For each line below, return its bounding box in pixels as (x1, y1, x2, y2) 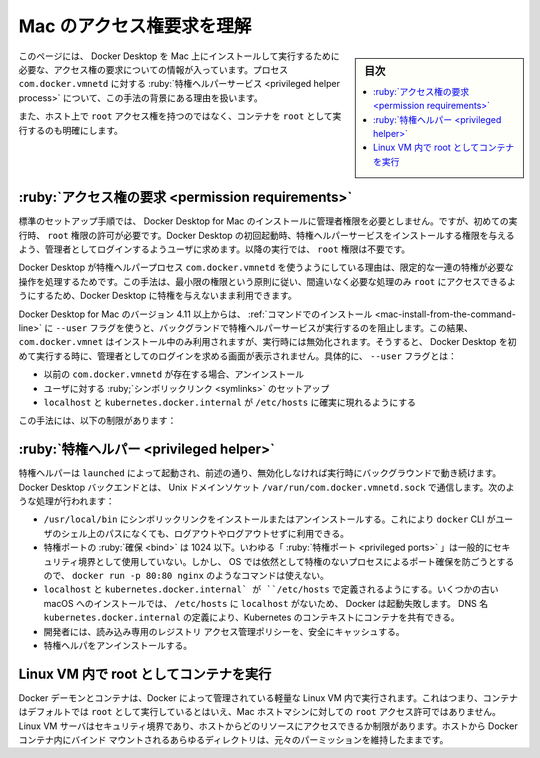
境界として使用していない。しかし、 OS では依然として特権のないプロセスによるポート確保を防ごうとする (78, 555, 515, 567)
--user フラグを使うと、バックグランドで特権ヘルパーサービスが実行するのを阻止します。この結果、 (55, 321, 474, 334)
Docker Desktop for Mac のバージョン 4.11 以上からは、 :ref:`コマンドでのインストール (18, 308, 373, 320)
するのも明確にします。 (26, 124, 124, 136)
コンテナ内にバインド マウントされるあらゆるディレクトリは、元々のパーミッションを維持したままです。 (18, 734, 449, 745)
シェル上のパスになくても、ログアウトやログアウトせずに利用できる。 (60, 527, 350, 539)
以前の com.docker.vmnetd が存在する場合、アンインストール (43, 368, 305, 380)
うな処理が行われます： (18, 495, 115, 507)
